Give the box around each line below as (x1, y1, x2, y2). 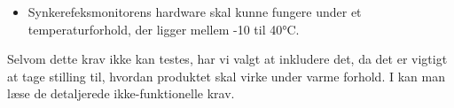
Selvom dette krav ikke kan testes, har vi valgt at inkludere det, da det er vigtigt (7, 50, 448, 68)
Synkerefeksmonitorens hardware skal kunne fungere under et (27, 3, 362, 20)
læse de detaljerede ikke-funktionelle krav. (7, 84, 235, 103)
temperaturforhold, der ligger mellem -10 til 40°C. (27, 19, 300, 38)
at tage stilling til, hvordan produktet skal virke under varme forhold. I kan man (7, 66, 445, 85)
